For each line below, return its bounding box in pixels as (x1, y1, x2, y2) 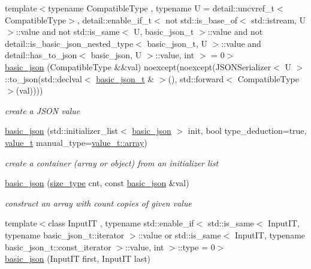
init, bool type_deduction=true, (188, 124, 307, 137)
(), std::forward (168, 72, 224, 85)
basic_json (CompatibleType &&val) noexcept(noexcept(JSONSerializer (5, 60, 271, 73)
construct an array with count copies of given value (5, 196, 192, 209)
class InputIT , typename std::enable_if (48, 217, 194, 229)
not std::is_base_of (165, 13, 237, 26)
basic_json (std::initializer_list (5, 124, 118, 137)
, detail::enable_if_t (77, 13, 152, 26)
